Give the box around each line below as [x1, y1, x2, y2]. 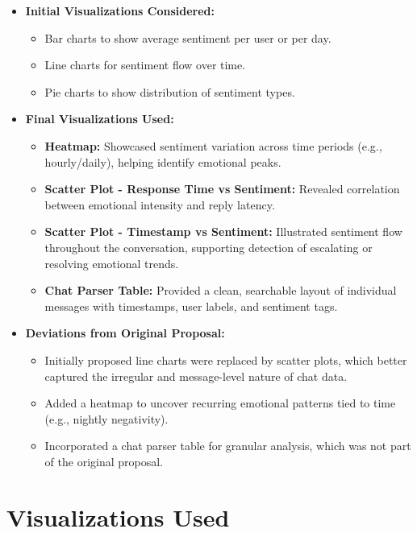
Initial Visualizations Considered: [25, 2, 215, 19]
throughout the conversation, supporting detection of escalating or [44, 238, 373, 255]
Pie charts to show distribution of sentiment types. [44, 83, 295, 100]
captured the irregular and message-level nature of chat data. [44, 367, 348, 384]
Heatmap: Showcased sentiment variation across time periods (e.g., [44, 137, 382, 154]
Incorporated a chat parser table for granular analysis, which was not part [44, 437, 411, 454]
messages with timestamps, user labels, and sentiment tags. [44, 297, 338, 314]
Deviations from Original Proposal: [25, 324, 225, 341]
